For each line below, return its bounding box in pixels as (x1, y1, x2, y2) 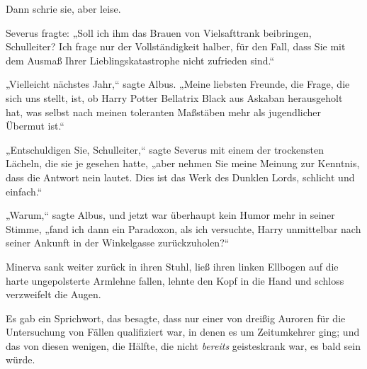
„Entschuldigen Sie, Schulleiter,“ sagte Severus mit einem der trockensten (6, 142, 324, 157)
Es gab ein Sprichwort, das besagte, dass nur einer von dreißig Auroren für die (6, 310, 346, 325)
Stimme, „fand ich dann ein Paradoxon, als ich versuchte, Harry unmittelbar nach (6, 221, 361, 236)
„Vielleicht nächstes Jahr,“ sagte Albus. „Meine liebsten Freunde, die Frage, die (6, 76, 350, 91)
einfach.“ (6, 183, 43, 198)
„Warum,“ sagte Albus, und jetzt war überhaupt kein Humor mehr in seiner (6, 208, 335, 222)
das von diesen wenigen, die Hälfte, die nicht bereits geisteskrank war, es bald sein (6, 338, 361, 353)
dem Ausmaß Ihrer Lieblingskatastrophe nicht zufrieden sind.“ (6, 52, 275, 67)
